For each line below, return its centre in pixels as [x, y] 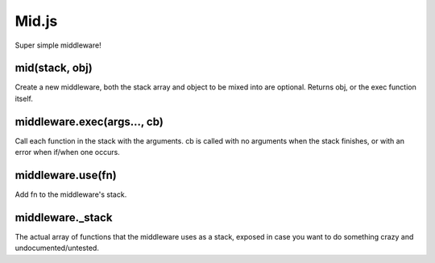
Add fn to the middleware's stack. [71, 194]
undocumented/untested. [57, 248]
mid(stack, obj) [54, 68]
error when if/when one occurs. [67, 152]
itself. [24, 98]
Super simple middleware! [58, 45]
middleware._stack [64, 217]
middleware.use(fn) [66, 175]
